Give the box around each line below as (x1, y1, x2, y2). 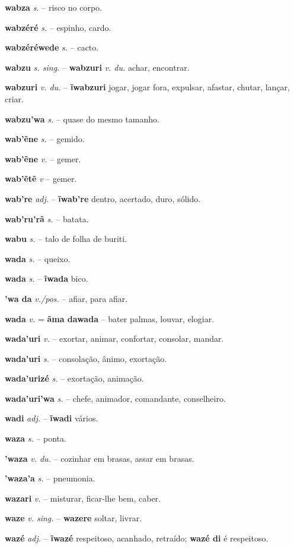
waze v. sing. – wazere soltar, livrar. (5, 512, 142, 524)
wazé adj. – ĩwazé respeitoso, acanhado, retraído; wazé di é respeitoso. (5, 532, 269, 544)
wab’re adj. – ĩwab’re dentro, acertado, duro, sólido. (5, 192, 201, 204)
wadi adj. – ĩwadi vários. (5, 412, 98, 424)
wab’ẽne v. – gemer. (5, 152, 81, 165)
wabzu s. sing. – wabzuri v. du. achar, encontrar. (5, 61, 190, 73)
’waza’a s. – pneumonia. (5, 472, 95, 484)
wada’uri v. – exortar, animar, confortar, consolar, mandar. (5, 332, 224, 345)
